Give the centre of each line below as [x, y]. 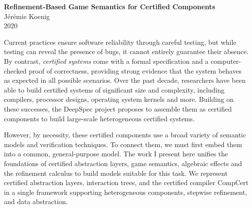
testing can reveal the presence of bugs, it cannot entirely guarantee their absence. [126, 51]
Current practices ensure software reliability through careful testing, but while [120, 42]
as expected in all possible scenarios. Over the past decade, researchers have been [125, 80]
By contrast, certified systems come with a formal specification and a [106, 61]
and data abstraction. [36, 201]
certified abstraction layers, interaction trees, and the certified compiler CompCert [126, 182]
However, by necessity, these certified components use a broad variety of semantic [125, 135]
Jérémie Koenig [27, 16]
